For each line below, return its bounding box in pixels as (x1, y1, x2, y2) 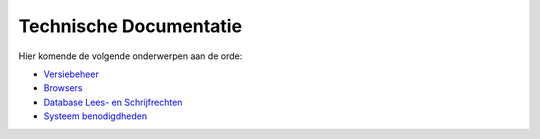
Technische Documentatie (18, 15, 243, 37)
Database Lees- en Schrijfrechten (43, 96, 183, 108)
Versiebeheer (43, 68, 99, 80)
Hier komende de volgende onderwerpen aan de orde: (18, 50, 243, 62)
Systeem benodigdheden (43, 110, 148, 122)
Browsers (43, 82, 84, 94)
